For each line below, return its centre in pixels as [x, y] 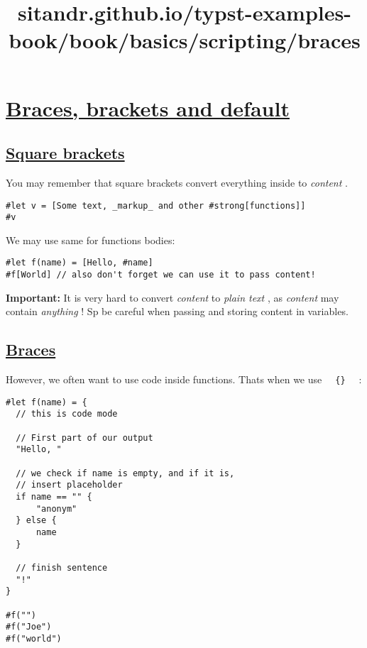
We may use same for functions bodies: [91, 240]
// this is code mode [67, 414]
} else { [36, 521]
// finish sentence [62, 568]
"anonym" [56, 509]
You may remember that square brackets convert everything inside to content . [177, 182]
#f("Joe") [29, 627]
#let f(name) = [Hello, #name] [80, 263]
